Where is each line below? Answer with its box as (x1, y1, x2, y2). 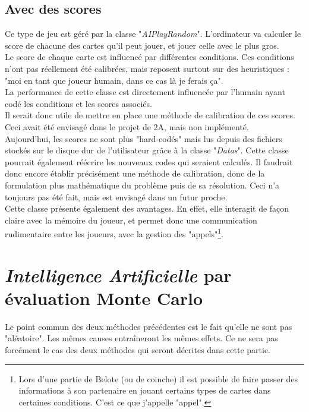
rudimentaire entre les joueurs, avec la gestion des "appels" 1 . (5, 226, 224, 240)
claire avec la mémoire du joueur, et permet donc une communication (5, 213, 257, 226)
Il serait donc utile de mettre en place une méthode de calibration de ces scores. (5, 109, 295, 121)
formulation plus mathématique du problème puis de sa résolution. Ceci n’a (5, 178, 280, 191)
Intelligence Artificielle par (5, 262, 232, 287)
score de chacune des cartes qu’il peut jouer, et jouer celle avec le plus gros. (5, 39, 279, 51)
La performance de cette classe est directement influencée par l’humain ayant (5, 86, 285, 98)
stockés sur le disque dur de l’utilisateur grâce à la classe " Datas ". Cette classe (5, 144, 289, 156)
